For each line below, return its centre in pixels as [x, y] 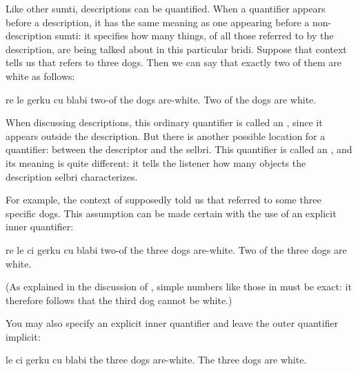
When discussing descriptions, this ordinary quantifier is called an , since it [164, 122]
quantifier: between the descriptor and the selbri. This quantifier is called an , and [179, 149]
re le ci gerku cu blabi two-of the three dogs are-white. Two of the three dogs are [176, 249]
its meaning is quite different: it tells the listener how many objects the [156, 162]
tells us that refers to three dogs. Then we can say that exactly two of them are [173, 62]
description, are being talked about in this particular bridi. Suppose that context [176, 49]
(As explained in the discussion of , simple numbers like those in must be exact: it [179, 287]
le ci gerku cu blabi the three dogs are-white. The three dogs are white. [156, 360]
